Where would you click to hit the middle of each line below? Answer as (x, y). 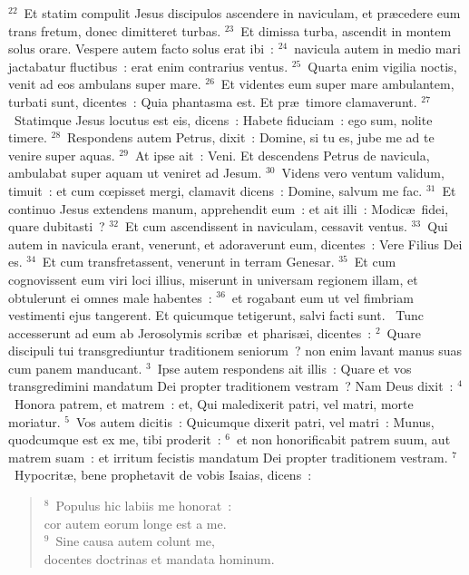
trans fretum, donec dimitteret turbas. (115, 30)
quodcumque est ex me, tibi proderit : (115, 439)
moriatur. (34, 421)
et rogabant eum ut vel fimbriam (322, 297)
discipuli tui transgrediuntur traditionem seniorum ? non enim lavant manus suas (235, 351)
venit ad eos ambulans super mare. (105, 84)
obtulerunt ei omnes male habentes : (110, 297)
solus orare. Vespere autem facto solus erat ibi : (141, 49)
